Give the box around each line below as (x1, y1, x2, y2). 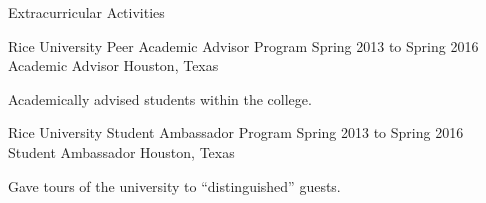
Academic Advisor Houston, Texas (8, 55, 219, 76)
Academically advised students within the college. (8, 88, 312, 109)
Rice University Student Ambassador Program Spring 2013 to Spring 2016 (8, 122, 464, 143)
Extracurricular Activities (8, 2, 165, 22)
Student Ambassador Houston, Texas (8, 141, 235, 162)
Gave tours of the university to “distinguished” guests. (8, 175, 341, 196)
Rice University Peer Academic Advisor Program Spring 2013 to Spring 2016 (8, 35, 479, 56)
